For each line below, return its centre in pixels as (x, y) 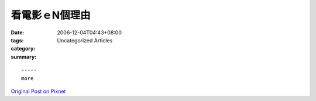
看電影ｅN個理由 (51, 15)
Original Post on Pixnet (38, 91)
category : (23, 49)
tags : (17, 40)
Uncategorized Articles (85, 40)
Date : (18, 33)
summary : (24, 57)
